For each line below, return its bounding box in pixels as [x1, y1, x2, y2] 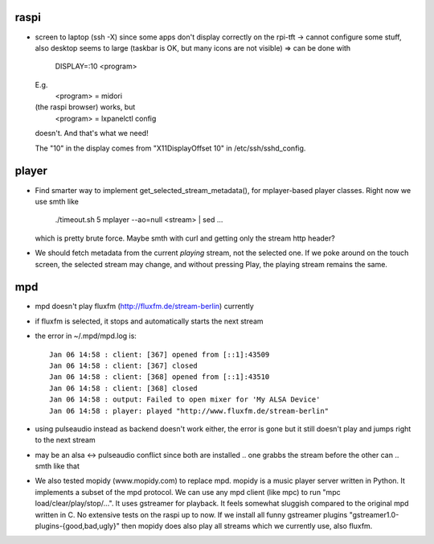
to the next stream [35, 435, 96, 445]
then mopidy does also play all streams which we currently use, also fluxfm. [121, 521, 373, 531]
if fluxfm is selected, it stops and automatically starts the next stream [35, 316, 264, 326]
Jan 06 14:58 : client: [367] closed [49, 361, 199, 370]
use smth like [35, 196, 80, 206]
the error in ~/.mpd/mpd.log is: [35, 331, 137, 341]
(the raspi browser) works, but [35, 102, 136, 112]
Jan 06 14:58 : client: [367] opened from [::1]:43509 [49, 350, 270, 359]
